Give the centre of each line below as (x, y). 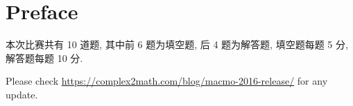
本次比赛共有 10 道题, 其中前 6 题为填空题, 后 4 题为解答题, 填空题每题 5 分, (177, 44)
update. (22, 94)
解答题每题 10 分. (44, 57)
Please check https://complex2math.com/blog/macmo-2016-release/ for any (167, 81)
